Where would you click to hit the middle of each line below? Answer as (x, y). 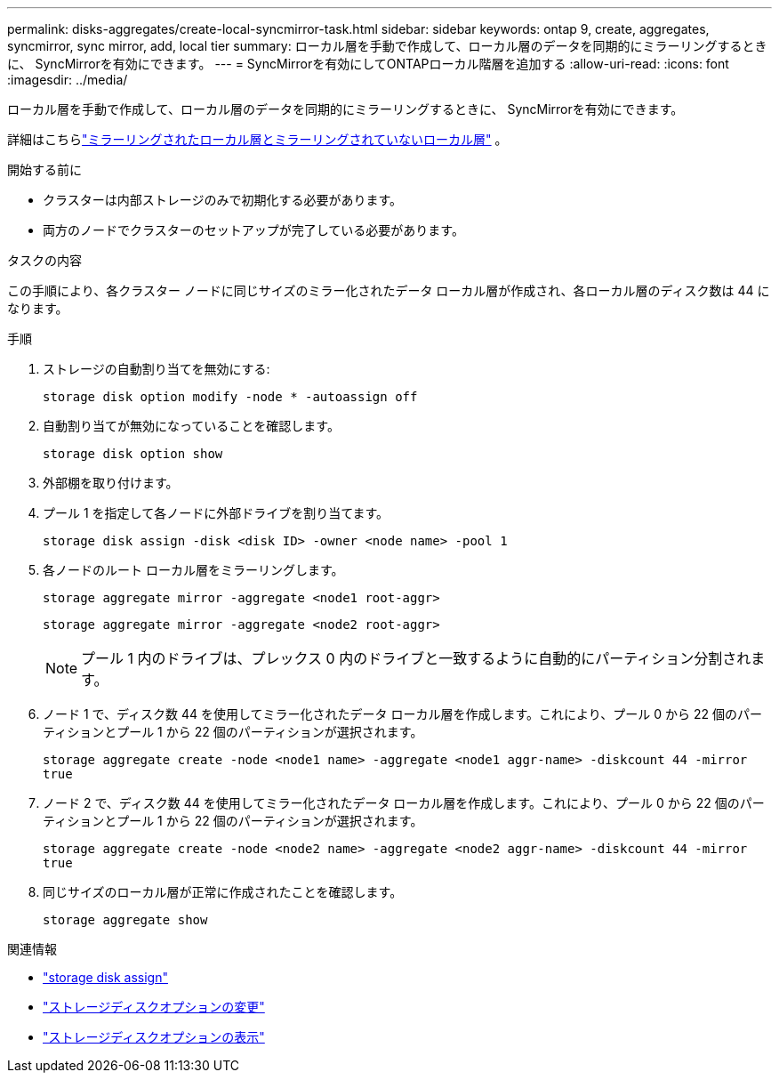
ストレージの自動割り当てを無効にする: (157, 369)
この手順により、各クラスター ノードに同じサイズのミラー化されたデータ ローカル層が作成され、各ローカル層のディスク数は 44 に (389, 290)
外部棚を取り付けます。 (111, 483)
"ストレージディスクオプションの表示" (154, 1037)
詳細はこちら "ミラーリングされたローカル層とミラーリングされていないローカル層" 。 (257, 139)
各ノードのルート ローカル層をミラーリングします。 (193, 570)
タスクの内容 (44, 260)
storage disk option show (133, 454)
